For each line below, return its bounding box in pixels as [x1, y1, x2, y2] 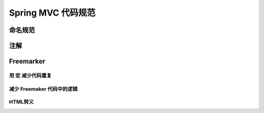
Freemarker [9, 57, 45, 66]
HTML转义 [9, 98, 34, 105]
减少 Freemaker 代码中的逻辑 [9, 86, 78, 92]
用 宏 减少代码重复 [9, 72, 52, 79]
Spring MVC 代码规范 [9, 7, 96, 18]
